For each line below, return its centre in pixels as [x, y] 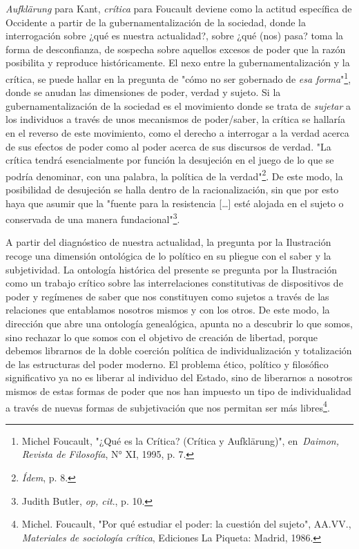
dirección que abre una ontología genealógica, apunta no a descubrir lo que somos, [179, 324]
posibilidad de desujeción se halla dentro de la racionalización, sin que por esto [172, 190]
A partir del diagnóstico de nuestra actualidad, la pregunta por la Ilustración [168, 242]
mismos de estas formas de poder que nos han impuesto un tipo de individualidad [178, 391]
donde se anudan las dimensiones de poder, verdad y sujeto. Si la [143, 92]
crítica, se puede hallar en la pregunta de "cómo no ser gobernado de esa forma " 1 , [178, 77]
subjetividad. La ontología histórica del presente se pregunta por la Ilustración [171, 269]
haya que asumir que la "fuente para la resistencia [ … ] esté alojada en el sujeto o [175, 203]
